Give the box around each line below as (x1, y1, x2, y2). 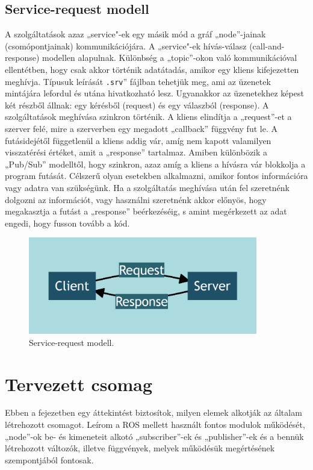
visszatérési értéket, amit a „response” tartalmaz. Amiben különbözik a (5, 146, 268, 158)
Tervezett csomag (5, 371, 153, 396)
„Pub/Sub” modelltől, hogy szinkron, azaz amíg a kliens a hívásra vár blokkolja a (5, 157, 306, 170)
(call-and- (249, 39, 285, 52)
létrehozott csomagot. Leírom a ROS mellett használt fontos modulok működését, (5, 418, 305, 431)
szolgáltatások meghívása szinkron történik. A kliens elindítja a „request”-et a (5, 110, 292, 123)
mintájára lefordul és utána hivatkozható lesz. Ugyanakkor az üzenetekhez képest (5, 87, 304, 99)
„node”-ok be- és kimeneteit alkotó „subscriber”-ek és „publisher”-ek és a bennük (5, 430, 304, 442)
